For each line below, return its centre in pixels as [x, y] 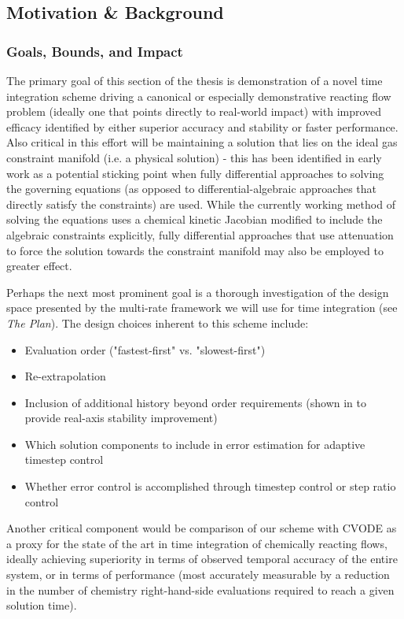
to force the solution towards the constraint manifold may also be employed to [195, 250]
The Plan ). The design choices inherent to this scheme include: [158, 322]
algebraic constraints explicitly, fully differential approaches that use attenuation [200, 234]
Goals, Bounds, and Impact [95, 51]
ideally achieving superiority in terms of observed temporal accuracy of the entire [202, 559]
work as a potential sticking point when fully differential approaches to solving [195, 173]
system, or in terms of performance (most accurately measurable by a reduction [198, 575]
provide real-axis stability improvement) [121, 418]
